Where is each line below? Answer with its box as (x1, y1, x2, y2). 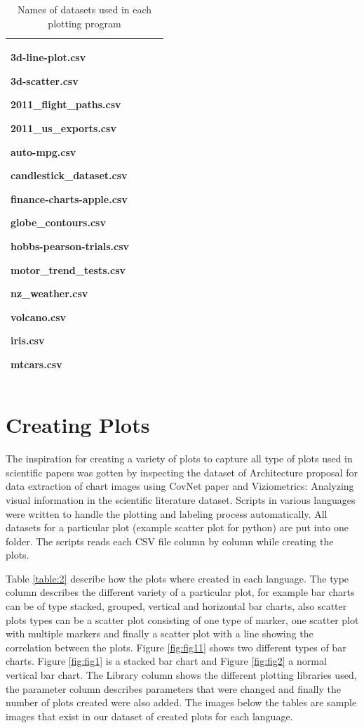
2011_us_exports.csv (11, 120, 116, 135)
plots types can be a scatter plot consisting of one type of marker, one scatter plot (6, 612, 359, 627)
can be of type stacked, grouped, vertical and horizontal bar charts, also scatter (6, 599, 347, 613)
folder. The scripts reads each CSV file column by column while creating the (6, 533, 334, 548)
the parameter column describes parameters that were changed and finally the (6, 681, 342, 696)
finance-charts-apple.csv (11, 191, 128, 206)
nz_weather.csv (11, 286, 88, 301)
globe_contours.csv (11, 215, 106, 230)
